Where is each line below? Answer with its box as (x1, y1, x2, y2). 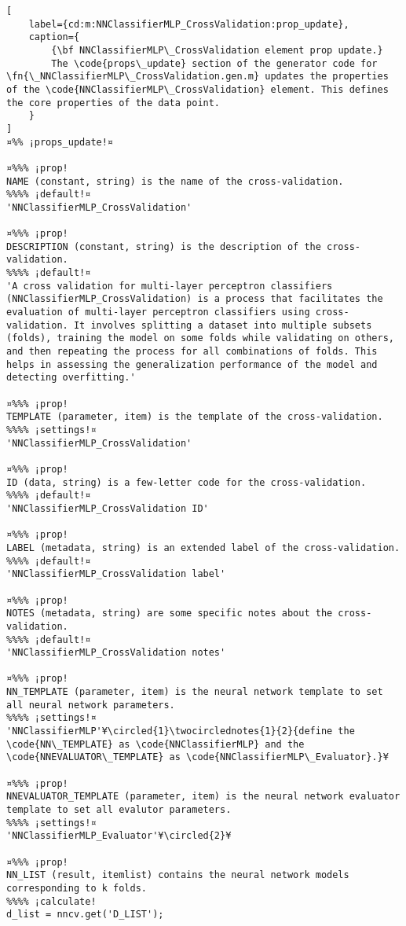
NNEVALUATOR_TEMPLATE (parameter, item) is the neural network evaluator (6, 791, 401, 803)
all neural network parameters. (6, 699, 175, 711)
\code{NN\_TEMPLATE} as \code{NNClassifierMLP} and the (6, 738, 305, 750)
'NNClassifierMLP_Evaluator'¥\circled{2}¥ (6, 830, 232, 842)
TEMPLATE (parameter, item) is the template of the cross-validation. (6, 411, 383, 423)
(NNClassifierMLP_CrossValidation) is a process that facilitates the (6, 293, 383, 305)
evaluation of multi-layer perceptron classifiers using (6, 307, 310, 318)
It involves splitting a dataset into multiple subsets (73, 319, 372, 331)
